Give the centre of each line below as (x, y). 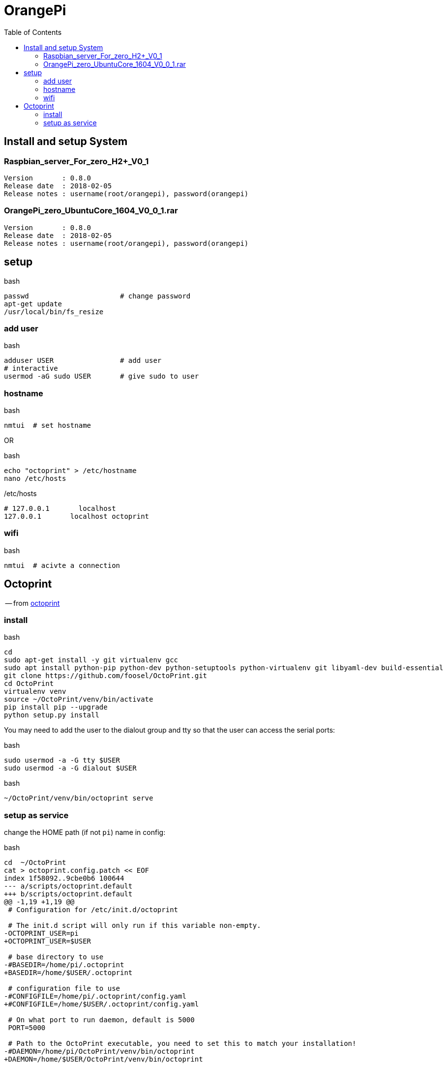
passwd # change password (97, 296)
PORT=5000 (27, 1028)
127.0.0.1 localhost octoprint (77, 517)
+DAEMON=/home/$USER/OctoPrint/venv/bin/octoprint (104, 1059)
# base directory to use (56, 957)
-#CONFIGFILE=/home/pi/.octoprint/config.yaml (95, 996)
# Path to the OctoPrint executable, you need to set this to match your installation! (182, 1044)
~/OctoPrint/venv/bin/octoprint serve (79, 798)
